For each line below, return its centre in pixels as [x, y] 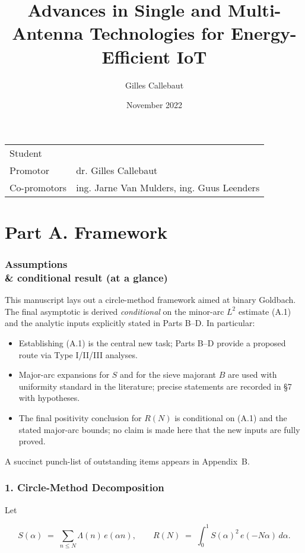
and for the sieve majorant [168, 375]
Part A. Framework [86, 231]
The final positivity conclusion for [80, 417]
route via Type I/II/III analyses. [78, 354]
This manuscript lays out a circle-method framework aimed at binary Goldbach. [150, 300]
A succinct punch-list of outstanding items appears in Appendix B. [127, 461]
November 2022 [154, 105]
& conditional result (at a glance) [86, 277]
